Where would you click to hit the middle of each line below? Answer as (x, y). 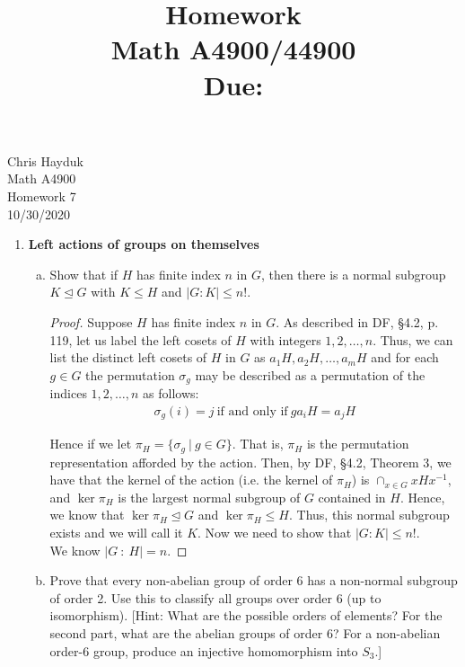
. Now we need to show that (275, 533)
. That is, (258, 444)
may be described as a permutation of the (310, 374)
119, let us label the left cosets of (140, 339)
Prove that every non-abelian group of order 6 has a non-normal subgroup (254, 580)
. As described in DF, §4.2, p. (357, 321)
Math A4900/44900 (233, 49)
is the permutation (358, 444)
